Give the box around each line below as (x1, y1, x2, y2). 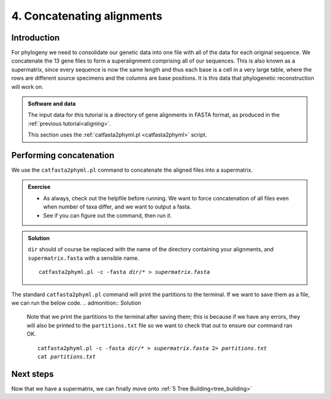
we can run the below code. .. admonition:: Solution (11, 299, 142, 306)
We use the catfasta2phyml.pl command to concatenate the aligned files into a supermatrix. (11, 166, 253, 174)
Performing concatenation (11, 150, 115, 161)
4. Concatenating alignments (11, 9, 162, 23)
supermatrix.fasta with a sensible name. (28, 254, 139, 262)
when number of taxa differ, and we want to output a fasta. (43, 203, 192, 211)
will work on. (11, 83, 44, 90)
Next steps (11, 368, 54, 379)
